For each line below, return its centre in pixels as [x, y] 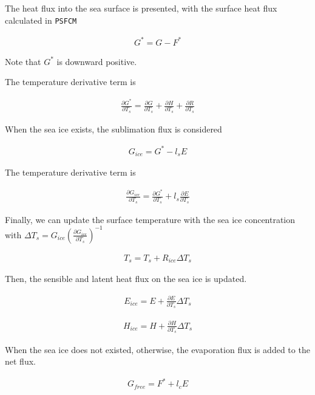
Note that [23, 61]
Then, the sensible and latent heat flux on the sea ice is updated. [126, 279]
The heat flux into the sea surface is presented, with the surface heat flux [141, 8]
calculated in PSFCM [41, 20]
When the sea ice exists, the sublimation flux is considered [113, 129]
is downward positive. [97, 61]
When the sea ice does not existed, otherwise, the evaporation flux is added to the [157, 349]
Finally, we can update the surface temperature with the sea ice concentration [150, 219]
